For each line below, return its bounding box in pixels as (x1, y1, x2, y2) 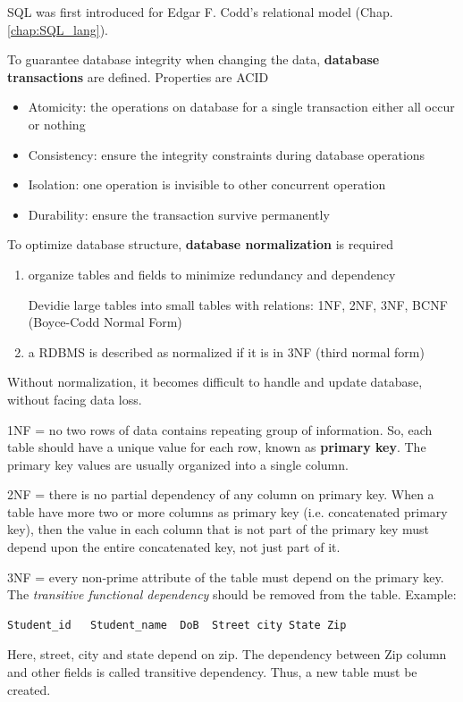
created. (7, 680, 51, 698)
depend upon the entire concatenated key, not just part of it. (7, 538, 341, 556)
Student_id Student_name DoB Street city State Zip (7, 618, 347, 631)
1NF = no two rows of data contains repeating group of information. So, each (7, 420, 433, 439)
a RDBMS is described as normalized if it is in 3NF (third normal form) (28, 342, 425, 361)
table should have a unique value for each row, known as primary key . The (7, 438, 426, 456)
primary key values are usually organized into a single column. (7, 455, 349, 473)
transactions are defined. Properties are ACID (7, 67, 269, 86)
